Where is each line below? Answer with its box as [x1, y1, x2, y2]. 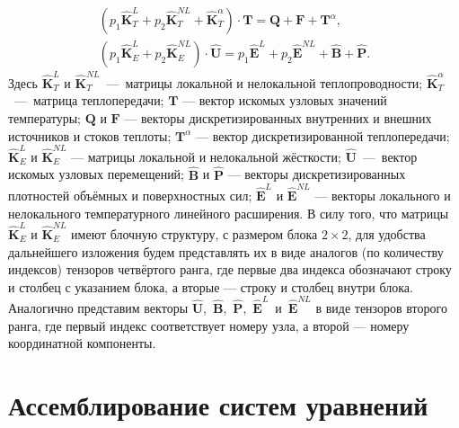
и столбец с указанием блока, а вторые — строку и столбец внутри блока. [8, 277, 413, 296]
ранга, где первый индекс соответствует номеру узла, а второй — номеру [8, 316, 410, 334]
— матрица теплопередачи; [13, 91, 164, 110]
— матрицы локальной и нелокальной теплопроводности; [106, 73, 423, 92]
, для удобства [348, 224, 426, 243]
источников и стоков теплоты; [8, 126, 172, 145]
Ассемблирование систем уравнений [8, 386, 428, 423]
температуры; [8, 108, 81, 127]
